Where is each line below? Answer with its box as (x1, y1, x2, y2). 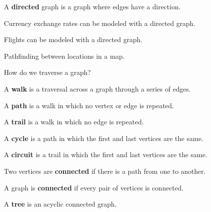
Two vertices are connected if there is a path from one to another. (4, 165, 206, 176)
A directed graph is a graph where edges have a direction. (4, 1, 181, 11)
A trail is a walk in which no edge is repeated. (4, 117, 144, 127)
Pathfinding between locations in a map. (4, 50, 125, 61)
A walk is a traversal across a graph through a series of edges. (4, 83, 191, 94)
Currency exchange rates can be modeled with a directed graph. (4, 18, 195, 28)
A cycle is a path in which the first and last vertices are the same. (4, 133, 204, 143)
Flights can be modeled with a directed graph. (4, 34, 143, 45)
